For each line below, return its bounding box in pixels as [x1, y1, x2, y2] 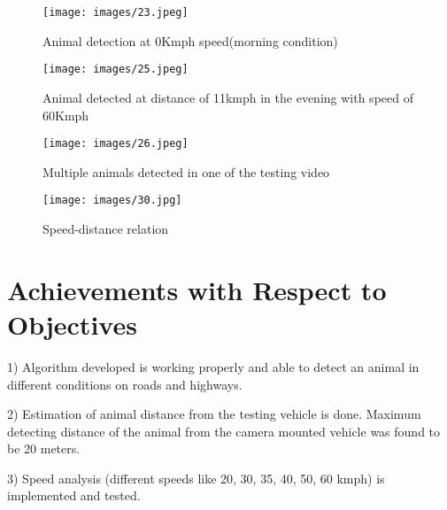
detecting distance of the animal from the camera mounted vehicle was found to [7, 421, 441, 440]
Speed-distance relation [42, 220, 169, 237]
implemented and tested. [7, 486, 141, 505]
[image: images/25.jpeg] [42, 63, 189, 76]
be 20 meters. [7, 439, 81, 458]
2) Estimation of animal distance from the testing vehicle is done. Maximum [7, 405, 421, 423]
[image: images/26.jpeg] [42, 137, 189, 151]
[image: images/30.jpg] [42, 194, 182, 207]
